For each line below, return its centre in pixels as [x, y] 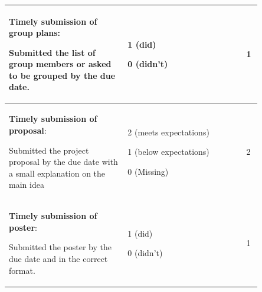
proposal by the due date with [63, 162]
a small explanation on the [57, 173]
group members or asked [60, 64]
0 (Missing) [148, 171]
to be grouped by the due [62, 75]
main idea [27, 185]
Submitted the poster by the [60, 247]
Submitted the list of [52, 52]
